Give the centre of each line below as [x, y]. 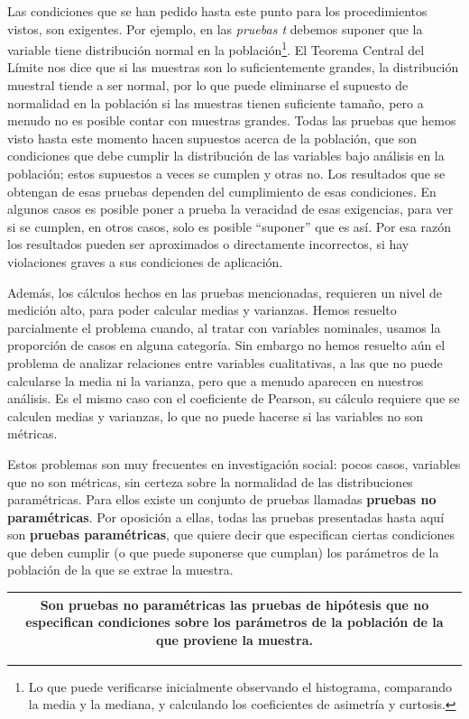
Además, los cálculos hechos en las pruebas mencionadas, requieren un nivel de [225, 292]
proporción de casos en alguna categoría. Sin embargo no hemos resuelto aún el [226, 345]
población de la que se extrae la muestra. [120, 570]
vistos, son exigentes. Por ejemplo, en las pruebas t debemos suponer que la [215, 28]
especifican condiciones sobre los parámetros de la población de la [234, 622]
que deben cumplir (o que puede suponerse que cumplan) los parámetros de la [223, 552]
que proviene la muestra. [234, 639]
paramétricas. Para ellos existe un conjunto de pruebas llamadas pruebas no [222, 499]
